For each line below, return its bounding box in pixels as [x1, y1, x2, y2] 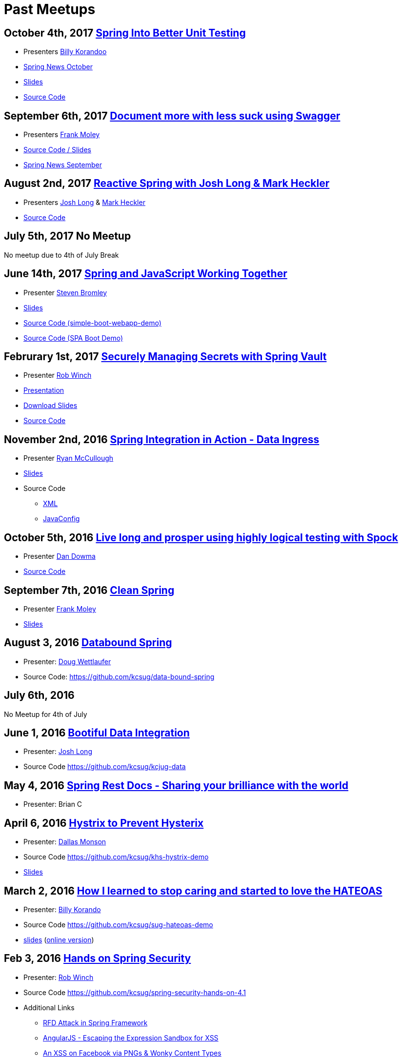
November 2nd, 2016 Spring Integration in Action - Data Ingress [4, 433, 320, 446]
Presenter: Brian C [23, 800, 82, 809]
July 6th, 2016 [4, 689, 75, 702]
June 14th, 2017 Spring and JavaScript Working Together [4, 267, 287, 280]
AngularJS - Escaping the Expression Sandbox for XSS [43, 1033, 219, 1042]
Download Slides [23, 401, 78, 410]
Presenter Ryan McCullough [23, 454, 114, 463]
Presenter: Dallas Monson [23, 837, 106, 846]
